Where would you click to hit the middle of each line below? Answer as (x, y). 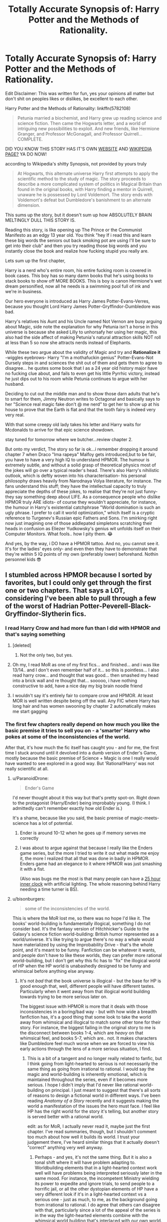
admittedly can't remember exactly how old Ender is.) (67, 808)
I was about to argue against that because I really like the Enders (86, 848)
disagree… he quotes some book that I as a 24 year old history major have (82, 368)
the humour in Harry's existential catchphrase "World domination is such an (83, 507)
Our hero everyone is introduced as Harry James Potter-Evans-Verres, (78, 301)
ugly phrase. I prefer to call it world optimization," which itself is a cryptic (80, 512)
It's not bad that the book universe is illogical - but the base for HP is (90, 981)
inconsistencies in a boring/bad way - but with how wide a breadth (88, 1011)
